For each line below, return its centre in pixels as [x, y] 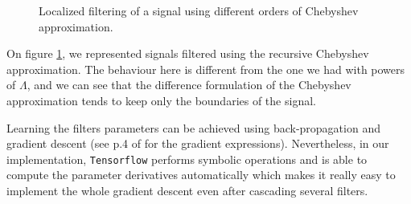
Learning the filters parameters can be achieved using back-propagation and [193, 127]
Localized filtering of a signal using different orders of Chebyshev [199, 10]
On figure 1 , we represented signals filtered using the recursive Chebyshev [188, 53]
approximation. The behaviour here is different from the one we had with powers [206, 69]
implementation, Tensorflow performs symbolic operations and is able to [187, 159]
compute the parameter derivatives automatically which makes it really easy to [201, 175]
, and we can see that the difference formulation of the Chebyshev [189, 85]
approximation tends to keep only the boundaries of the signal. [161, 100]
